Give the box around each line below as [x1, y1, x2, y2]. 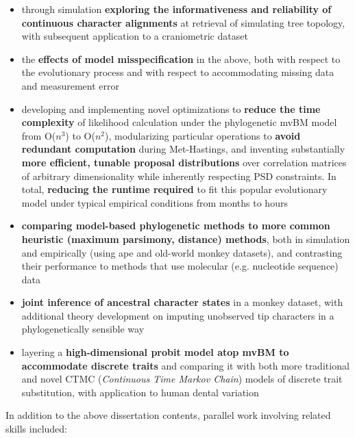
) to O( [65, 128, 95, 142]
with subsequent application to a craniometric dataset [21, 29, 248, 43]
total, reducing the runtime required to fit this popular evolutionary [21, 182, 328, 196]
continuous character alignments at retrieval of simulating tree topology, [21, 15, 345, 29]
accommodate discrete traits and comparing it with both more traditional [21, 358, 350, 372]
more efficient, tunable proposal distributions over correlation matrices [21, 155, 347, 169]
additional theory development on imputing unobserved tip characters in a [21, 308, 334, 322]
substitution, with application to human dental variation [21, 385, 259, 399]
